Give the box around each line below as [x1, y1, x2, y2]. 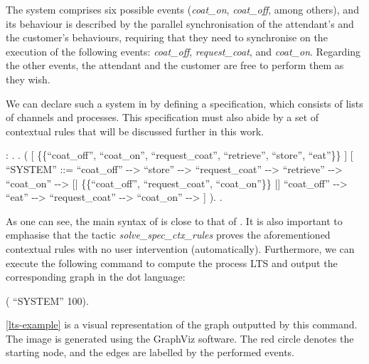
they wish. [6, 71, 50, 86]
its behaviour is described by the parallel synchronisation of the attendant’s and [6, 16, 354, 31]
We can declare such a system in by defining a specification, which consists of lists [6, 95, 363, 110]
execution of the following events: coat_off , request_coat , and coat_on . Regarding [6, 43, 361, 58]
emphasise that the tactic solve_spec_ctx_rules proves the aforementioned [6, 227, 331, 242]
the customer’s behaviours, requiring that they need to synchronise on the [6, 30, 328, 45]
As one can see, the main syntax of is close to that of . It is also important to [6, 213, 343, 228]
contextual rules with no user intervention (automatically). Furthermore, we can [6, 241, 355, 256]
